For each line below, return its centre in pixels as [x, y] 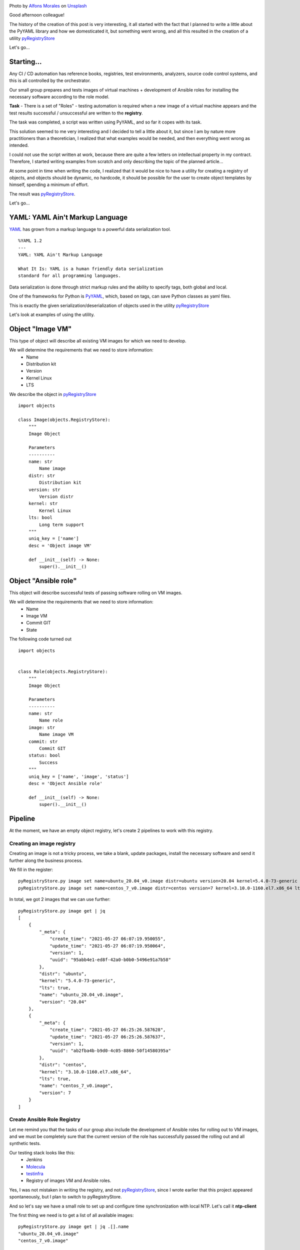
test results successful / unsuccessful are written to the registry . [76, 113]
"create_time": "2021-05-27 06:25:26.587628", [108, 1030]
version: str [44, 489]
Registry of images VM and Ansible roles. [69, 1180]
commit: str [43, 741]
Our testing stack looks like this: [42, 1152]
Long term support [62, 524]
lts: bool [40, 518]
